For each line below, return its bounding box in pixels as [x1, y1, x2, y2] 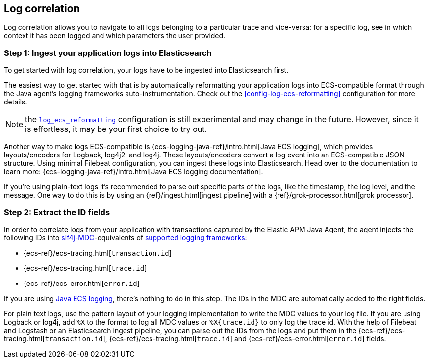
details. [4, 98, 27, 106]
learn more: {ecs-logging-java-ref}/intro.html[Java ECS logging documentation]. [4, 167, 263, 176]
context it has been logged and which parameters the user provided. [4, 31, 226, 40]
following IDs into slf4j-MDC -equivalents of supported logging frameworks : [4, 233, 247, 242]
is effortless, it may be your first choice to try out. [25, 124, 207, 134]
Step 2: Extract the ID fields [4, 207, 110, 217]
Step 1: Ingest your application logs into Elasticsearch [4, 48, 212, 58]
